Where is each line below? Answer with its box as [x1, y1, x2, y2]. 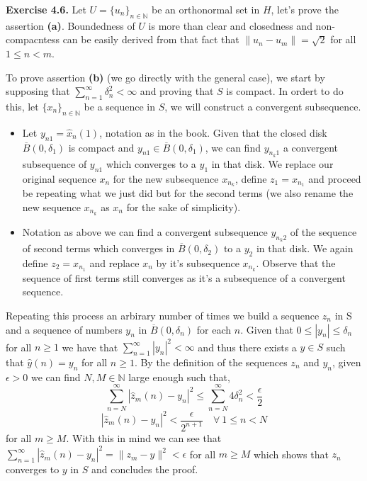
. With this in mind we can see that [66, 430, 222, 445]
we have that [62, 339, 118, 354]
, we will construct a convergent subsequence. [164, 98, 361, 113]
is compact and [68, 140, 135, 154]
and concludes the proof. [91, 462, 198, 477]
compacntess [6, 32, 60, 47]
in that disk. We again [256, 241, 354, 256]
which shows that [253, 446, 329, 461]
